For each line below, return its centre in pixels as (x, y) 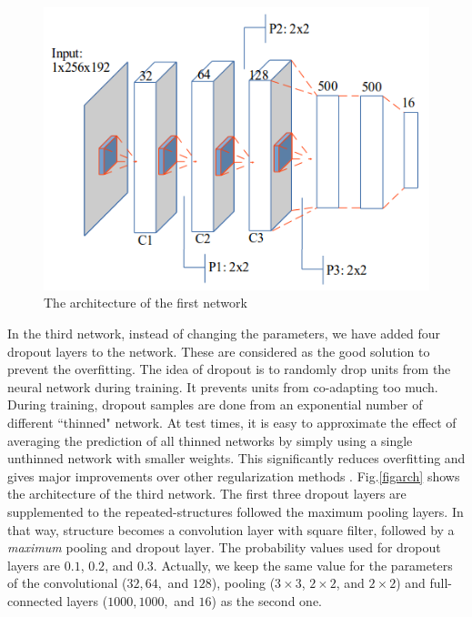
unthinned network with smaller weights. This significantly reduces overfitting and (236, 458)
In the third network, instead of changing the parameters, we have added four (224, 334)
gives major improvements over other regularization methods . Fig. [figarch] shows (234, 475)
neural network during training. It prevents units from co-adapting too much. (223, 386)
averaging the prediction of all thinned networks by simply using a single (210, 440)
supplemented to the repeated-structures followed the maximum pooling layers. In (236, 511)
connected (35, 600)
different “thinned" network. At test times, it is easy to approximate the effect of (232, 423)
